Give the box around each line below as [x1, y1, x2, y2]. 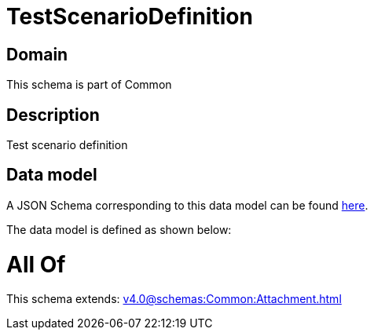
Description [6, 104, 100, 125]
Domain [6, 44, 68, 64]
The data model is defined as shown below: [6, 222, 232, 236]
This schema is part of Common [6, 78, 172, 92]
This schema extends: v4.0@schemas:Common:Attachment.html [6, 292, 342, 306]
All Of [6, 250, 66, 278]
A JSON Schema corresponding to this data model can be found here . [6, 198, 368, 212]
